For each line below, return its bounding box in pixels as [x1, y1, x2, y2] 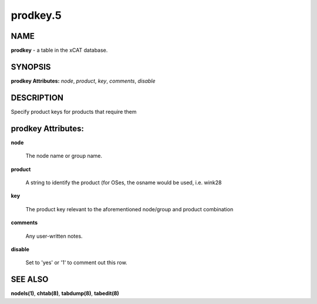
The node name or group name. [25, 153, 103, 160]
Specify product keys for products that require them [11, 108, 137, 115]
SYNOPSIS [11, 62, 51, 72]
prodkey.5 [11, 9, 62, 22]
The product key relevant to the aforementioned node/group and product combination [25, 205, 234, 212]
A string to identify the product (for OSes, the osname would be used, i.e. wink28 [25, 179, 222, 186]
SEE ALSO [11, 275, 49, 285]
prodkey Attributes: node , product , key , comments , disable [11, 77, 156, 85]
